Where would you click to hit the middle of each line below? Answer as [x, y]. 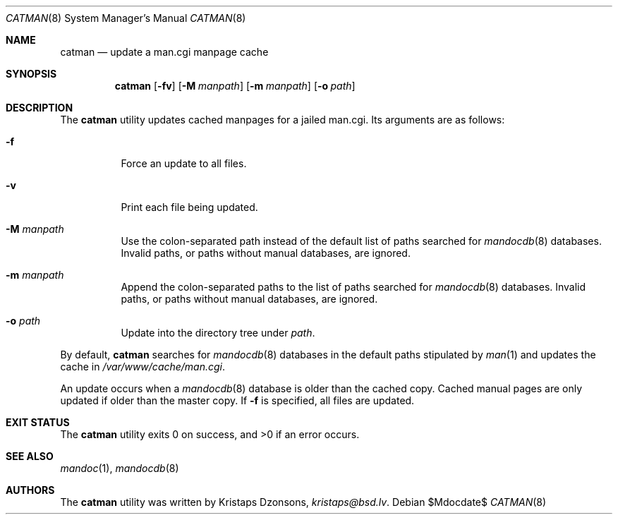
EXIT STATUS [38, 422]
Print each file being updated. [189, 207]
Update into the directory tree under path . [218, 333]
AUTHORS [30, 490]
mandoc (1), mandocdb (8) [120, 468]
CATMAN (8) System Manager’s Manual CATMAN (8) [126, 18]
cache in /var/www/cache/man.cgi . [143, 367]
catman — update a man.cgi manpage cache [164, 52]
